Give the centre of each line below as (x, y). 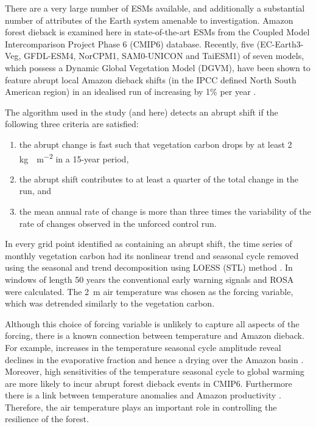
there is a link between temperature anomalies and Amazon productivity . (143, 395)
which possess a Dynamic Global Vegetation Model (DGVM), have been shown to (158, 67)
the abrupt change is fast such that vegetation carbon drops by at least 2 (156, 144)
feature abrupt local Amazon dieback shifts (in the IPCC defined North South (151, 79)
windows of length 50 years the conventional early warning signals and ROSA (149, 279)
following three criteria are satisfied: (72, 124)
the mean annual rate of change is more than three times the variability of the (165, 211)
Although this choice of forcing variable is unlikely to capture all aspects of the (152, 323)
